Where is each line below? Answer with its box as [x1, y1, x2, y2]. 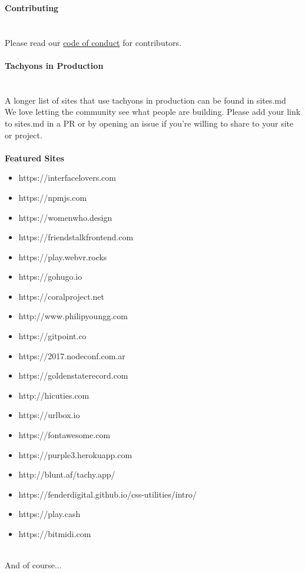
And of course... [5, 559, 62, 571]
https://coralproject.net [18, 290, 105, 302]
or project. [5, 128, 42, 141]
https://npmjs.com [18, 191, 87, 203]
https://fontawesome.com [18, 429, 111, 441]
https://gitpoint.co [18, 330, 87, 342]
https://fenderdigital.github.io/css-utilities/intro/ [18, 488, 197, 500]
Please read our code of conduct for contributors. [5, 36, 182, 48]
